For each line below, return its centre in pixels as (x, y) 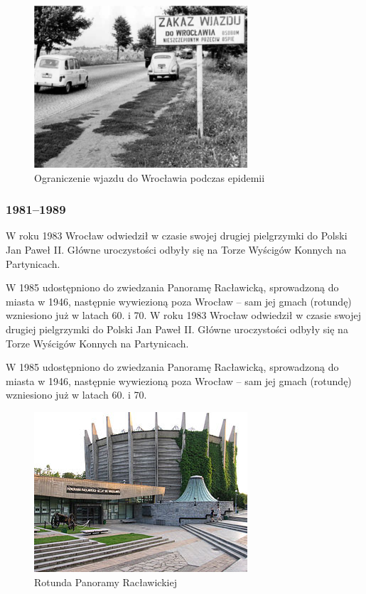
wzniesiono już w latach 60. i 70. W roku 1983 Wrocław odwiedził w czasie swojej (184, 315)
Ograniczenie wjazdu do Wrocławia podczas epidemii (150, 177)
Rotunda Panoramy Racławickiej (106, 582)
